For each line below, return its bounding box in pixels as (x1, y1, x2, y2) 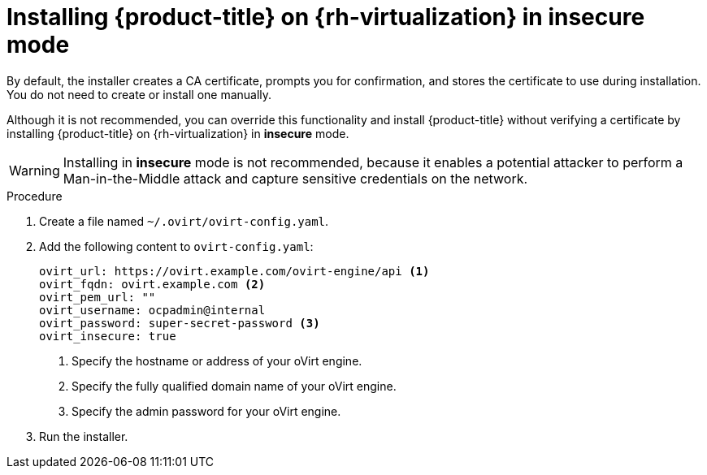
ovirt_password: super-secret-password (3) (39, 316, 320, 330)
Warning (9, 162, 60, 179)
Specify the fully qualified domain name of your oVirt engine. (72, 378, 397, 393)
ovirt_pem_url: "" (39, 290, 156, 304)
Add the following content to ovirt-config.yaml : (39, 239, 314, 253)
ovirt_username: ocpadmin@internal (39, 303, 266, 317)
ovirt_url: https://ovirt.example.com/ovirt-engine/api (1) (39, 264, 430, 278)
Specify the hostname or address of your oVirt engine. (72, 353, 362, 368)
